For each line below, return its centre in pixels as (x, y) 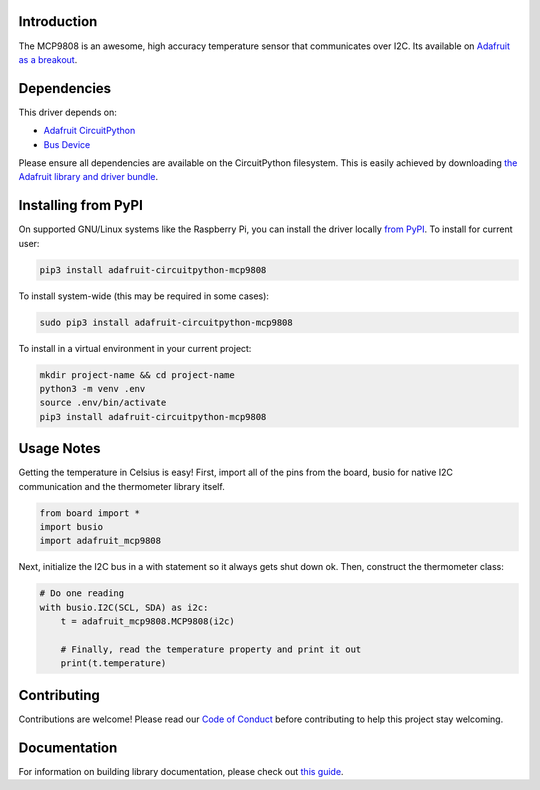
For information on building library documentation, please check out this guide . (181, 771)
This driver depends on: (67, 112)
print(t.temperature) (113, 663)
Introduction (58, 21)
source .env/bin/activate (103, 403)
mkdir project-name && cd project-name (137, 374)
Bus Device (67, 144)
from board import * (89, 513)
